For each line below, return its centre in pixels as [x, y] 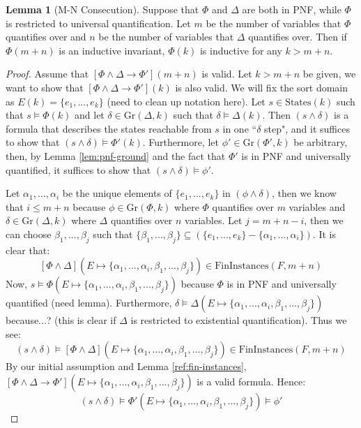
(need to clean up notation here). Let [186, 101]
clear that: [28, 250]
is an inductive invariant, [112, 50]
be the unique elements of [117, 193]
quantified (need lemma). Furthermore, [89, 303]
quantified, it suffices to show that [78, 169]
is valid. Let [227, 74]
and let [90, 115]
